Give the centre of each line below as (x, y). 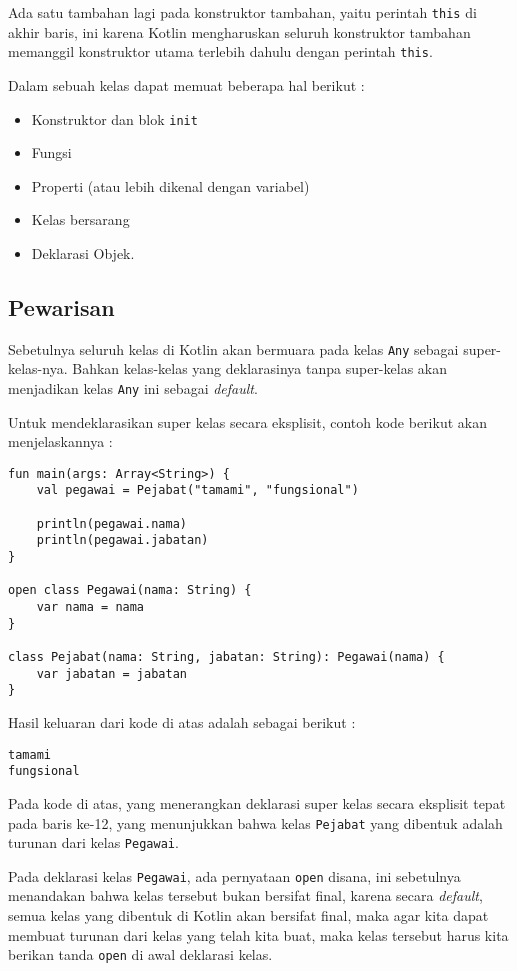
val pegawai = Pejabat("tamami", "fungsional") (197, 490)
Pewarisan (61, 306)
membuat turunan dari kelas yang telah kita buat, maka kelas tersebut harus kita (258, 934)
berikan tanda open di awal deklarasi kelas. (140, 954)
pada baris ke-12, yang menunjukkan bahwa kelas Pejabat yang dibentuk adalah (255, 822)
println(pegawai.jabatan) (122, 540)
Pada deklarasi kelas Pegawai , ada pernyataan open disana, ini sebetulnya (234, 875)
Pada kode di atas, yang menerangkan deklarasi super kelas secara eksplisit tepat (257, 802)
